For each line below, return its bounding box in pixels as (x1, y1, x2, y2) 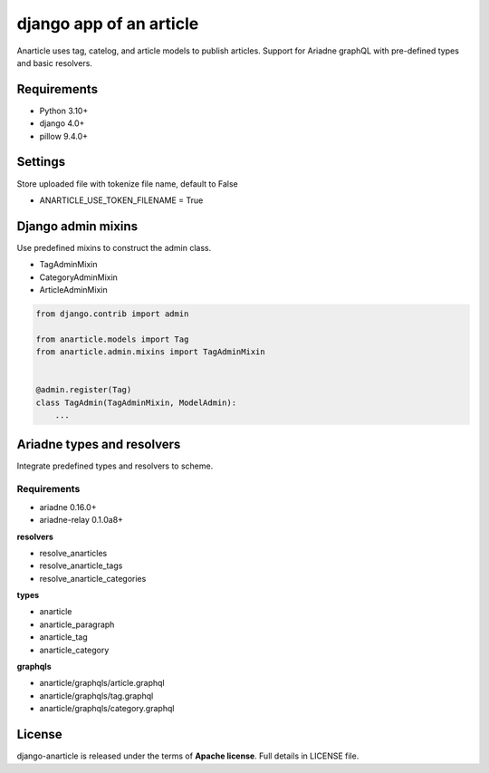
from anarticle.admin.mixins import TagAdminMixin (35, 347, 266, 357)
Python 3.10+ (39, 105, 89, 116)
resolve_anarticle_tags (39, 560, 123, 571)
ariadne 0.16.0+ (39, 501, 97, 512)
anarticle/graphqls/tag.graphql (39, 690, 154, 701)
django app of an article (16, 14, 199, 34)
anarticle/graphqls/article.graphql (39, 678, 165, 689)
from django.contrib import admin (35, 308, 189, 319)
